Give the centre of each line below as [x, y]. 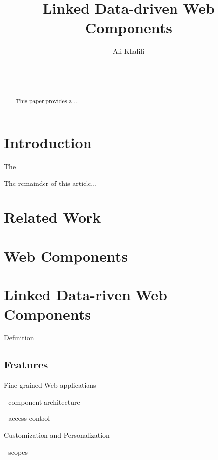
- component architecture [42, 401]
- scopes [16, 451]
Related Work [53, 217]
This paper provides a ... [47, 101]
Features [26, 364]
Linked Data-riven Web [86, 295]
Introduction [48, 143]
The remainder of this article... [51, 183]
